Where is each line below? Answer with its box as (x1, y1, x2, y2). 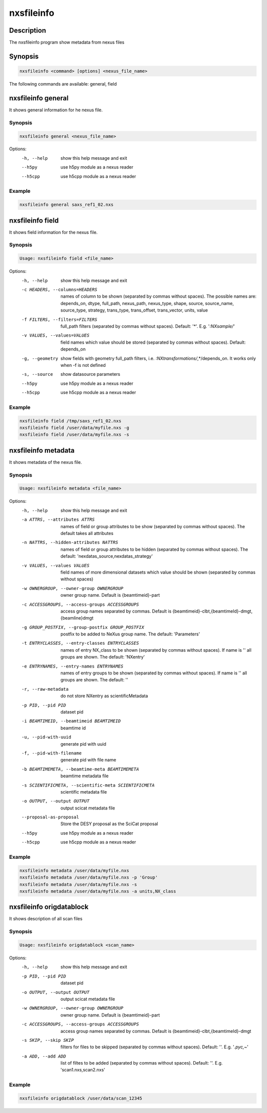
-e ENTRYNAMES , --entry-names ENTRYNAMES (21, 663, 124, 669)
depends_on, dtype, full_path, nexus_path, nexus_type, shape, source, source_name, (60, 300, 234, 306)
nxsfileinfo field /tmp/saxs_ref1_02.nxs (19, 418, 122, 424)
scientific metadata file (60, 789, 107, 795)
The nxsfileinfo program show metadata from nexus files (9, 40, 125, 45)
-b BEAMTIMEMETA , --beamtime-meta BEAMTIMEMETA (21, 766, 139, 772)
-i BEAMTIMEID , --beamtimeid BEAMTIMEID (21, 718, 121, 724)
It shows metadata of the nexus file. (9, 459, 82, 465)
